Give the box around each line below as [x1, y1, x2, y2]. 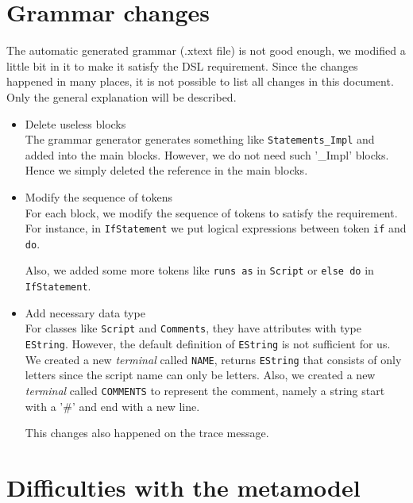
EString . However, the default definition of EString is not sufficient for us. [25, 336, 391, 351]
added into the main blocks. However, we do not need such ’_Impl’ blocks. [25, 146, 389, 163]
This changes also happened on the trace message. [25, 424, 269, 441]
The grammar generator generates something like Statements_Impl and [25, 131, 375, 148]
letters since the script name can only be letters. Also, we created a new [25, 367, 376, 383]
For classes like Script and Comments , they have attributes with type [25, 320, 361, 336]
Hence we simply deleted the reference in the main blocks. [25, 162, 308, 179]
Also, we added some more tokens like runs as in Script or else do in [25, 262, 374, 278]
